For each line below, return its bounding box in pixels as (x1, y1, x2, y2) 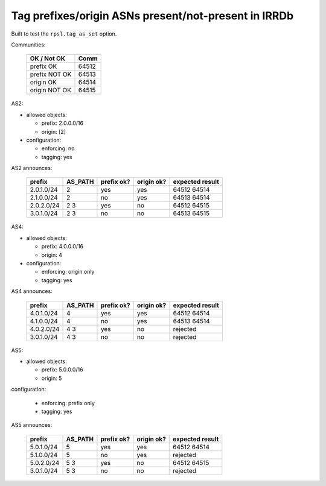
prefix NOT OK (30, 70, 72, 78)
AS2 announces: (11, 165, 53, 172)
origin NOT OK (30, 86, 72, 95)
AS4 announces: (11, 288, 53, 295)
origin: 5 (41, 374, 62, 382)
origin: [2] (41, 128, 66, 135)
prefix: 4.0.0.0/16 (41, 243, 84, 250)
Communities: (11, 41, 46, 48)
